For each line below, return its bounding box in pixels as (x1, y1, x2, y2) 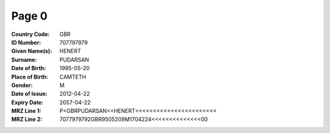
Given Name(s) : (11, 48, 52, 55)
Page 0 (11, 9, 48, 23)
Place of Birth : (11, 73, 48, 81)
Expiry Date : (11, 98, 44, 106)
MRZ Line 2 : (11, 116, 43, 123)
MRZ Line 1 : (11, 107, 42, 115)
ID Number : (11, 38, 42, 46)
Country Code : (11, 31, 50, 38)
